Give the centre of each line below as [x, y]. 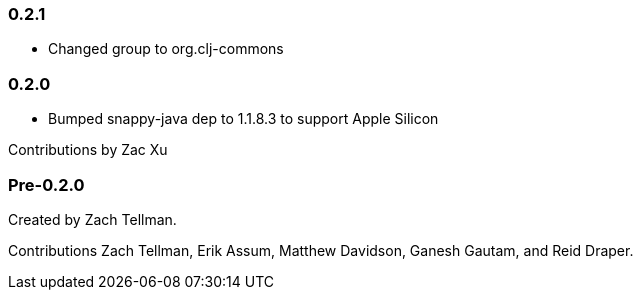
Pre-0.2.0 [46, 184]
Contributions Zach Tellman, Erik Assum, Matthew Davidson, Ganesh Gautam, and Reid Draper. [321, 250]
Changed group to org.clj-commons [166, 49]
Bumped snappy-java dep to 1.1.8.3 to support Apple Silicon [243, 119]
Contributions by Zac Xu [88, 150]
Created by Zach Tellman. [92, 219]
